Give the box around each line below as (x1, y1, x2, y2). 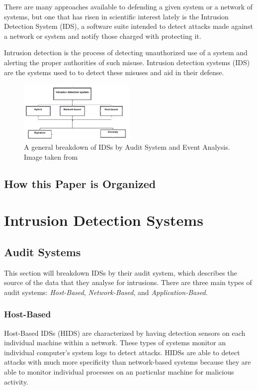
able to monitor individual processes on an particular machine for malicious (4, 367, 234, 377)
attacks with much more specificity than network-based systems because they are (4, 357, 251, 367)
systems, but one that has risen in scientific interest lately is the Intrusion (4, 11, 229, 21)
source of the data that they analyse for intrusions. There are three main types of (4, 277, 252, 288)
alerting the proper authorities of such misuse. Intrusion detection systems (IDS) (4, 57, 250, 67)
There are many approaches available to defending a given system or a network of (4, 1, 253, 11)
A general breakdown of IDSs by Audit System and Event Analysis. (24, 142, 230, 152)
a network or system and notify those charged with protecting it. (4, 30, 201, 41)
